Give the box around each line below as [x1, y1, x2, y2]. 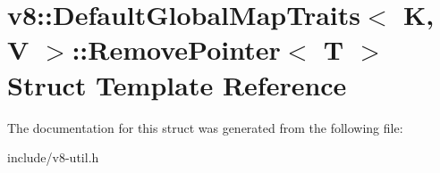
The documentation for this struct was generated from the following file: [7, 118, 403, 136]
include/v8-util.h [7, 148, 99, 167]
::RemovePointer [72, 31, 281, 68]
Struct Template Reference [7, 66, 347, 103]
